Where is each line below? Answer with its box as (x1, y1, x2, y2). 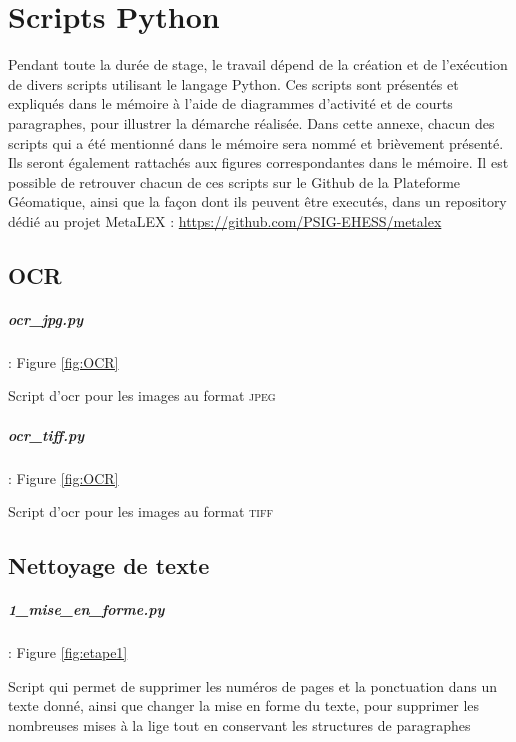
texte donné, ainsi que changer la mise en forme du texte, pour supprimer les (8, 695, 480, 716)
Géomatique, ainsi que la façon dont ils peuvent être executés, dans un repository (8, 191, 507, 212)
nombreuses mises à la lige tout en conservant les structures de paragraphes (8, 714, 471, 735)
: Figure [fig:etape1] (8, 642, 128, 663)
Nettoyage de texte (8, 550, 210, 581)
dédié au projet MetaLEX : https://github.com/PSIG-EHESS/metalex (8, 210, 442, 231)
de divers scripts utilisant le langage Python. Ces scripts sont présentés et (8, 73, 459, 94)
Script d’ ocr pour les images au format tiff (8, 501, 273, 522)
